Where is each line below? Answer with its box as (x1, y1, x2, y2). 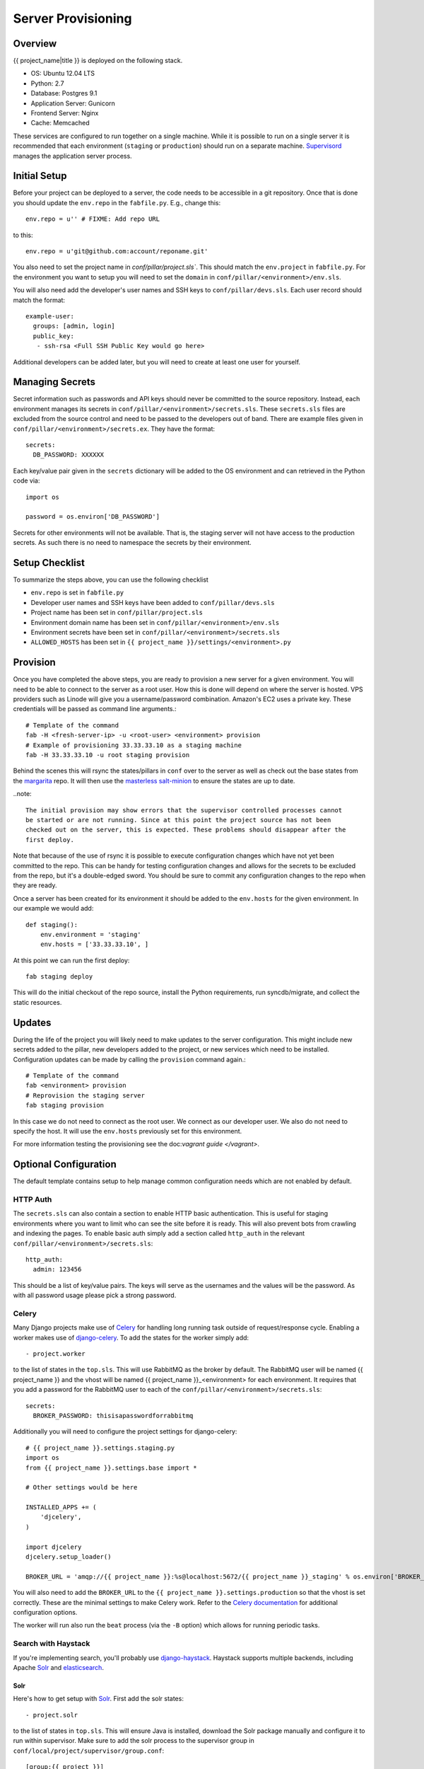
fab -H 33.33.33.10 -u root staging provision (25, 751, 190, 759)
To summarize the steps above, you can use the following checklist (13, 575, 208, 584)
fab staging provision (25, 1101, 105, 1110)
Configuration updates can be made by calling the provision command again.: (13, 1055, 247, 1064)
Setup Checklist (13, 556, 85, 569)
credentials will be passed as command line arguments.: (13, 705, 177, 713)
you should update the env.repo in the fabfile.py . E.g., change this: (13, 198, 221, 207)
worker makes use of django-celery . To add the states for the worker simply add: (13, 1333, 249, 1342)
